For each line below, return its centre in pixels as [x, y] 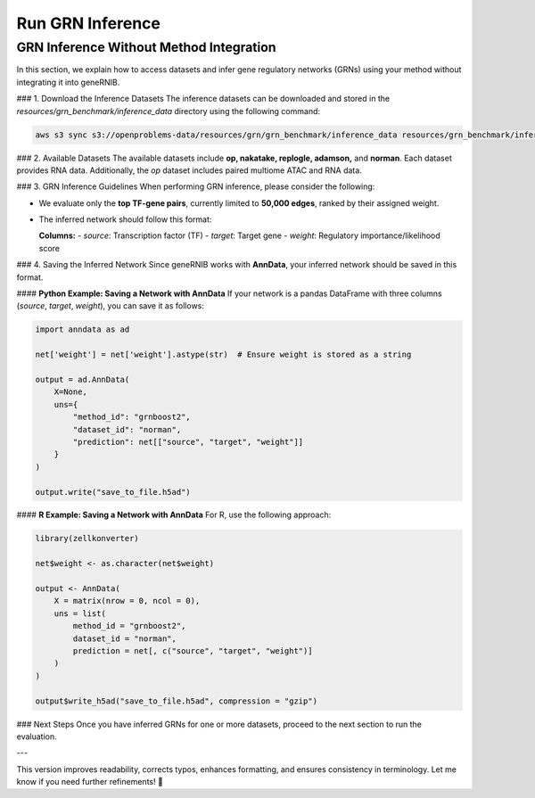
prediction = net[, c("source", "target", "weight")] [193, 650]
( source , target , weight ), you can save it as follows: [111, 306]
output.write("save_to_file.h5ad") [113, 492]
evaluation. [37, 736]
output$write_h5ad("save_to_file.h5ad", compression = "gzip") [177, 701]
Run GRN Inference [88, 23]
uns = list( [80, 613]
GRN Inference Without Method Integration [146, 47]
